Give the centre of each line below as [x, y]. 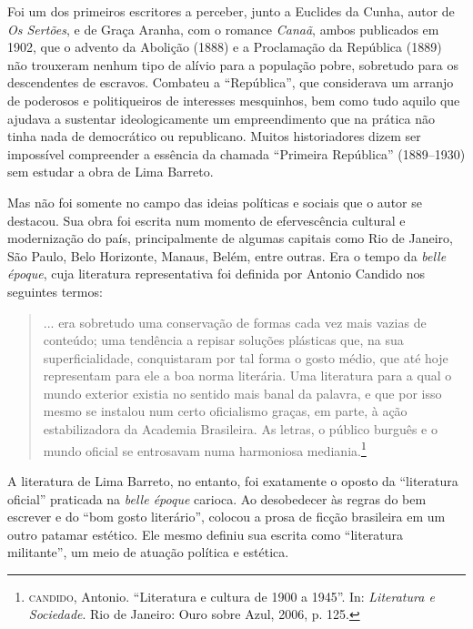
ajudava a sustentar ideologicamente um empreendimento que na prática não [221, 118]
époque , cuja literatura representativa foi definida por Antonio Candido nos [216, 274]
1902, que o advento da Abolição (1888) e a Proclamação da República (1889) [225, 47]
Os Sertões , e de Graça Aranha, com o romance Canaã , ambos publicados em [223, 29]
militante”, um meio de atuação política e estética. [148, 552]
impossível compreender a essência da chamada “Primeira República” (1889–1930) [236, 153]
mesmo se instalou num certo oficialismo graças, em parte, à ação [225, 411]
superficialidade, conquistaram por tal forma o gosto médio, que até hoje [246, 357]
